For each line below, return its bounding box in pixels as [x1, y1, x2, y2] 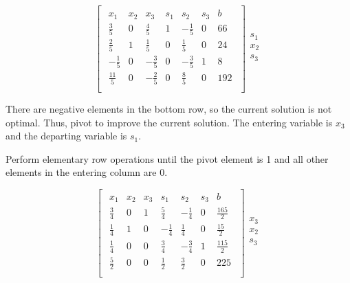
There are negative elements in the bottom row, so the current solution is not [6, 102, 332, 115]
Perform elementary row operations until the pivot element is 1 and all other [6, 151, 329, 166]
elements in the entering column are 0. [6, 165, 168, 179]
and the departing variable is [6, 128, 127, 143]
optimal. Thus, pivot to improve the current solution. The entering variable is [6, 115, 333, 129]
